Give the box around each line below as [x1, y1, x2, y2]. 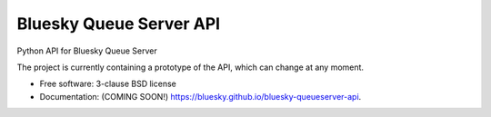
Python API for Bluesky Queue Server [16, 45, 158, 56]
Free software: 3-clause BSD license [39, 78, 176, 90]
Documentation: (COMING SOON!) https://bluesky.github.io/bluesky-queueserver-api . [39, 91, 362, 102]
